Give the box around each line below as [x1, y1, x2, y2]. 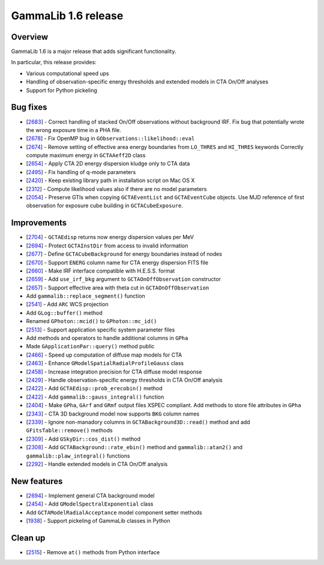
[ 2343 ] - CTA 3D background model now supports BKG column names [26, 410, 200, 417]
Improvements [11, 218, 67, 228]
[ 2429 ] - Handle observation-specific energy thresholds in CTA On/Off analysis [26, 376, 223, 384]
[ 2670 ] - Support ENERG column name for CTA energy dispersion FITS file [26, 259, 209, 266]
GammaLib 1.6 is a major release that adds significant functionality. [11, 48, 176, 55]
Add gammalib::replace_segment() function [26, 292, 145, 300]
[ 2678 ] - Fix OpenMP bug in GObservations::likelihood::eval [26, 135, 195, 142]
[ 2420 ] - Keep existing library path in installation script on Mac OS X [26, 177, 195, 184]
